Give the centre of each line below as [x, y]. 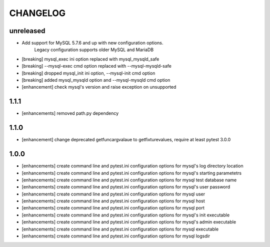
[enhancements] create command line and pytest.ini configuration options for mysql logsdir [116, 236]
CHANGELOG [37, 13]
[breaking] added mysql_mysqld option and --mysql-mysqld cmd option [96, 80]
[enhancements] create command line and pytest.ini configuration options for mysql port [113, 208]
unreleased [27, 31]
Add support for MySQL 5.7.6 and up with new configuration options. [92, 43]
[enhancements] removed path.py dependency [70, 113]
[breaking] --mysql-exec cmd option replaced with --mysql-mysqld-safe [97, 66]
